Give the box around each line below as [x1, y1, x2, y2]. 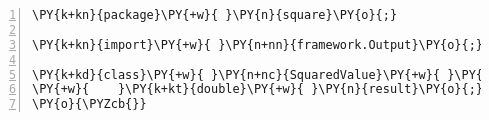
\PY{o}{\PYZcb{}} [32, 97, 147, 112]
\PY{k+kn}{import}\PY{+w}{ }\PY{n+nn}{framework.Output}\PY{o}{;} [32, 37, 484, 52]
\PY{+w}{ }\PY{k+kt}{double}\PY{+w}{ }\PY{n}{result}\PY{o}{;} [32, 82, 484, 97]
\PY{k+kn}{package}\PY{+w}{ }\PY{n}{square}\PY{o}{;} [32, 8, 398, 22]
